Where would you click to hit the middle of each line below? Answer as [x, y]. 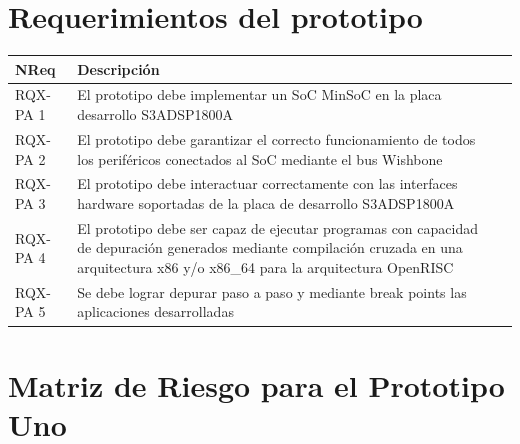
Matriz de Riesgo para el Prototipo [256, 384]
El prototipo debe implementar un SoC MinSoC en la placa [259, 94]
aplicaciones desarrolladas [155, 311]
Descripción [118, 68]
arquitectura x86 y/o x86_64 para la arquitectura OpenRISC [265, 266]
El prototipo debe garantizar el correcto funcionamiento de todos [276, 138]
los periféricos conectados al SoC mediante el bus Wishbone [260, 158]
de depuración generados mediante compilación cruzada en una [270, 247]
